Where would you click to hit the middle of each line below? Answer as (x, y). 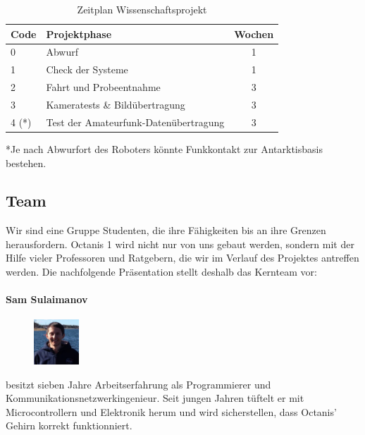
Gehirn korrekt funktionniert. (69, 425)
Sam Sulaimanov (47, 299)
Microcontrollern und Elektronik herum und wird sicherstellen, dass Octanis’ (171, 411)
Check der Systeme (87, 69)
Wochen (254, 33)
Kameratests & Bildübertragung (116, 104)
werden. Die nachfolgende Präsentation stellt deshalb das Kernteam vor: (161, 272)
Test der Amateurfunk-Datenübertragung (135, 122)
